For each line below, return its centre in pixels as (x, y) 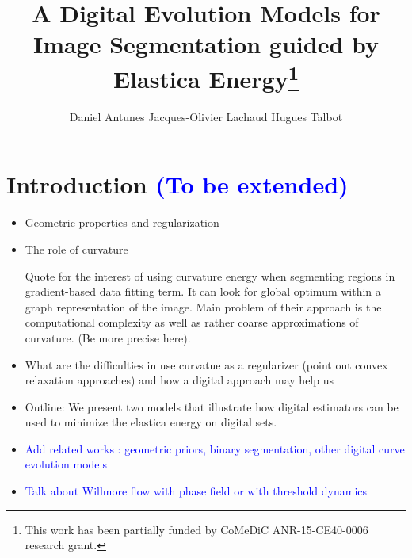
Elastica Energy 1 (206, 76)
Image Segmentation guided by (206, 44)
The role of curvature (76, 248)
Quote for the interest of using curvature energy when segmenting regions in (210, 275)
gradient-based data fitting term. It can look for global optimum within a (203, 291)
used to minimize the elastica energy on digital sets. (151, 422)
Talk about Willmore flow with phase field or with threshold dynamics (196, 491)
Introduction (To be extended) (177, 184)
